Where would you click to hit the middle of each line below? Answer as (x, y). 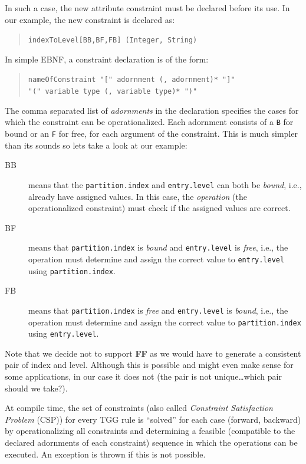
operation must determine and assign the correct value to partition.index (165, 322)
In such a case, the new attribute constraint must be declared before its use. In (147, 8)
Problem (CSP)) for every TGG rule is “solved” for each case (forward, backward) (153, 419)
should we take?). (36, 388)
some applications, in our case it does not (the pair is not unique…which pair (143, 376)
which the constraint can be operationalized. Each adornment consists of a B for (149, 122)
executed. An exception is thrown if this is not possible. (105, 454)
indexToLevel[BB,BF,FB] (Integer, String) (113, 40)
